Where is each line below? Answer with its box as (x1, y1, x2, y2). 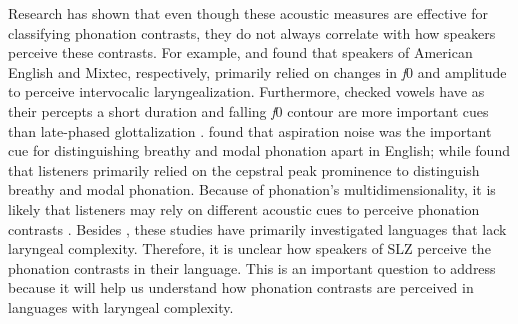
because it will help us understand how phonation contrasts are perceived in (8, 277, 474, 298)
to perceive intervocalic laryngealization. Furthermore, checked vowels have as (8, 81, 485, 102)
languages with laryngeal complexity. (8, 296, 234, 317)
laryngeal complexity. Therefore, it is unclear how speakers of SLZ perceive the (8, 238, 491, 259)
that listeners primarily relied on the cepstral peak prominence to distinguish (8, 159, 480, 180)
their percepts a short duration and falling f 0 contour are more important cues (8, 100, 489, 121)
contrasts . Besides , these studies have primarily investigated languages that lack (8, 218, 507, 239)
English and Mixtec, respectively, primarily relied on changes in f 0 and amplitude (8, 61, 507, 82)
